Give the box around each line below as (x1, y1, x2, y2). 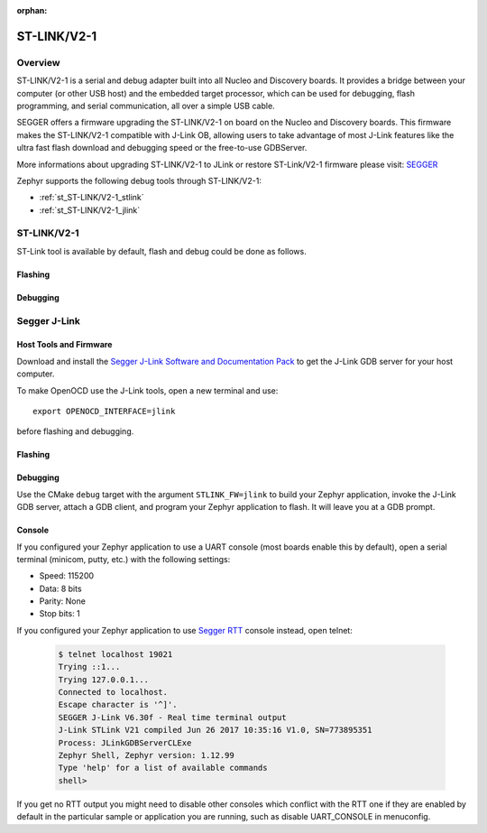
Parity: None (39, 596, 86, 606)
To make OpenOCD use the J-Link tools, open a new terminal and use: (16, 384, 279, 396)
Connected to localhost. (58, 687, 169, 697)
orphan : (16, 5, 48, 15)
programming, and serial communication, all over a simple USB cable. (16, 100, 275, 111)
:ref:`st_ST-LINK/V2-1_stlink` (39, 192, 144, 203)
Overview (16, 56, 60, 69)
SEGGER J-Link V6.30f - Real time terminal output (58, 712, 288, 722)
